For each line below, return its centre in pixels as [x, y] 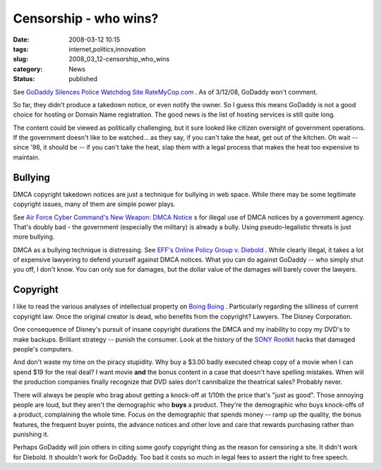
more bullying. [34, 237]
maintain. [26, 157]
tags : [21, 49]
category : [28, 69]
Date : [21, 40]
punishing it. [31, 435]
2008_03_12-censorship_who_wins [119, 59]
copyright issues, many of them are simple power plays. [94, 204]
